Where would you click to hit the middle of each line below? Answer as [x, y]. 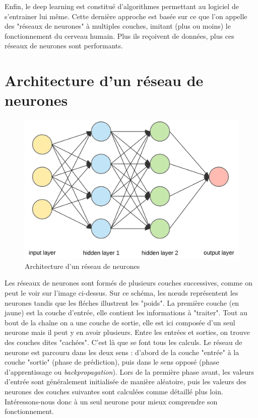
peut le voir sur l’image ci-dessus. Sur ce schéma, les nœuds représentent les [121, 293]
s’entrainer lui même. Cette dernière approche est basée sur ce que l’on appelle [126, 16]
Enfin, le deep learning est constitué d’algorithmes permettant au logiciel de [122, 6]
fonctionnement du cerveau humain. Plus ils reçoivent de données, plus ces [119, 36]
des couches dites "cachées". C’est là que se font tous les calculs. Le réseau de [123, 342]
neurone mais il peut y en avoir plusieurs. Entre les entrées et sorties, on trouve [127, 332]
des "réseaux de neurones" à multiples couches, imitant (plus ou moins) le [118, 26]
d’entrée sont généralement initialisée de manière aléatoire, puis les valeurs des [125, 381]
